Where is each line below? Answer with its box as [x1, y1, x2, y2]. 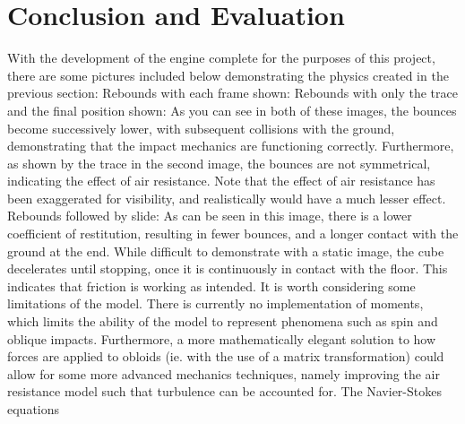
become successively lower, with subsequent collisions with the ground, [7, 118, 395, 137]
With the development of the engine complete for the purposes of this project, [7, 48, 435, 67]
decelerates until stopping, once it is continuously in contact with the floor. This [7, 259, 448, 278]
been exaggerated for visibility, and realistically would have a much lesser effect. [7, 188, 446, 207]
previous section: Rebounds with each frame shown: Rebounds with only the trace [7, 83, 458, 102]
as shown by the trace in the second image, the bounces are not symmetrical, [7, 153, 431, 172]
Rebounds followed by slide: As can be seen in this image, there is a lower [7, 206, 412, 225]
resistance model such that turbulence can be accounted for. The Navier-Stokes [7, 382, 442, 401]
